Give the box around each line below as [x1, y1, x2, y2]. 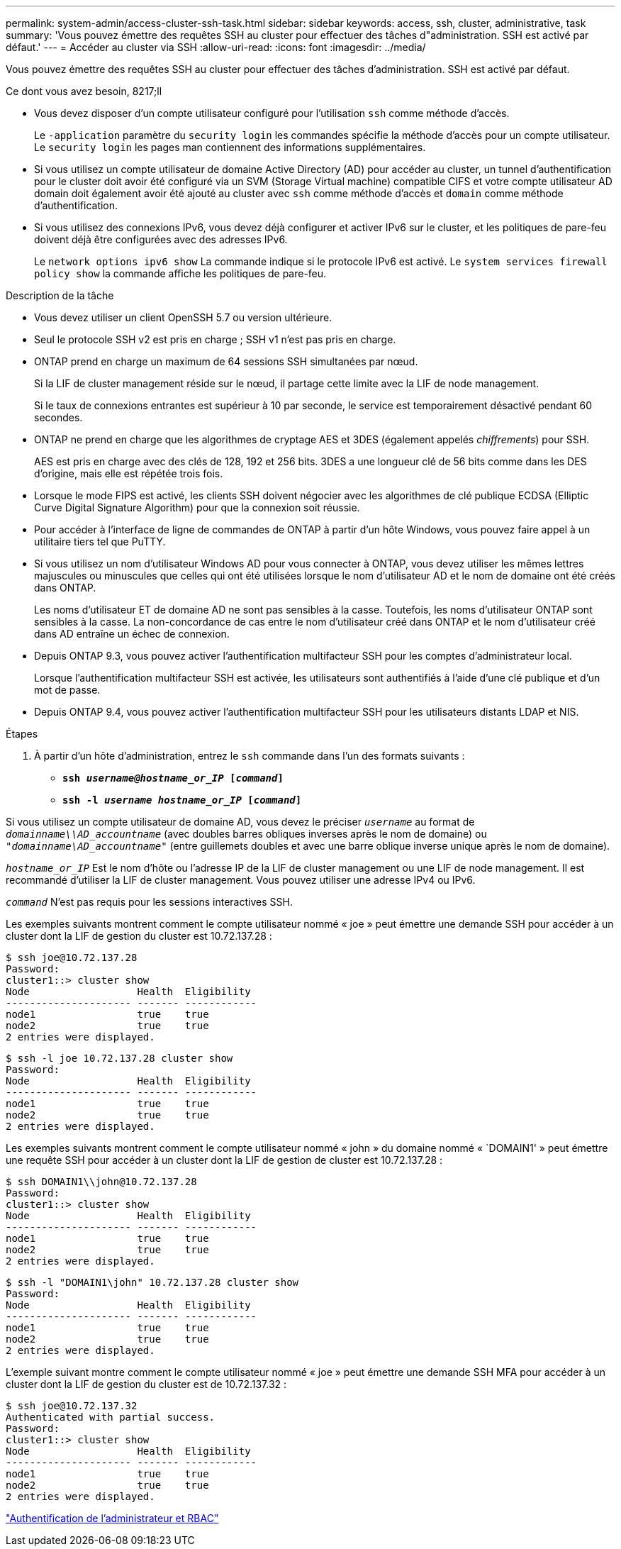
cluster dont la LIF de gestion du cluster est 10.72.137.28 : [6, 930, 272, 942]
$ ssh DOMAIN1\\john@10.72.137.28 [6, 1176, 197, 1187]
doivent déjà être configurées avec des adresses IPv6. [34, 233, 288, 245]
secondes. [34, 411, 83, 423]
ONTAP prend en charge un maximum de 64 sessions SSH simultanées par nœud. [34, 355, 418, 367]
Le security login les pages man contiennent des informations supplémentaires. [34, 141, 426, 153]
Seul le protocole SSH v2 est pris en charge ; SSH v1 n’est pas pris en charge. [34, 333, 396, 345]
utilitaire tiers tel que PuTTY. [34, 535, 166, 548]
